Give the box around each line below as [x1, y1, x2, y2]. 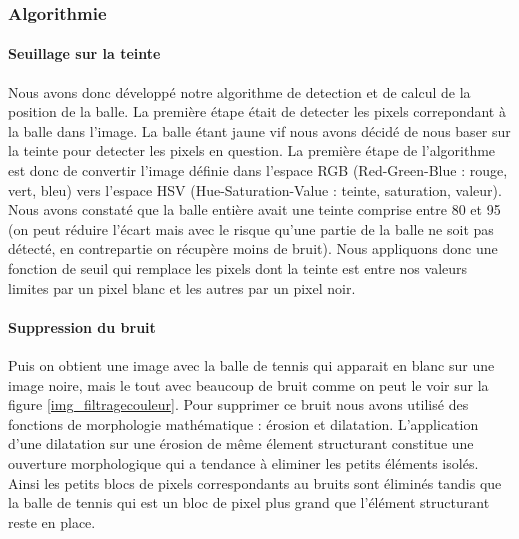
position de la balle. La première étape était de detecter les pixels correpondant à [8, 101, 506, 122]
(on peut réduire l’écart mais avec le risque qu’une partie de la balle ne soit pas [8, 218, 494, 239]
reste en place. [8, 511, 96, 532]
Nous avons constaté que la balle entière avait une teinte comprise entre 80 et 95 [8, 199, 501, 220]
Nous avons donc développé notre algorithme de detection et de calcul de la [8, 81, 471, 102]
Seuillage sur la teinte [8, 43, 161, 64]
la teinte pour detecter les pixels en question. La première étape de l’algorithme [8, 140, 496, 161]
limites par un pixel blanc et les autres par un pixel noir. [8, 277, 356, 298]
